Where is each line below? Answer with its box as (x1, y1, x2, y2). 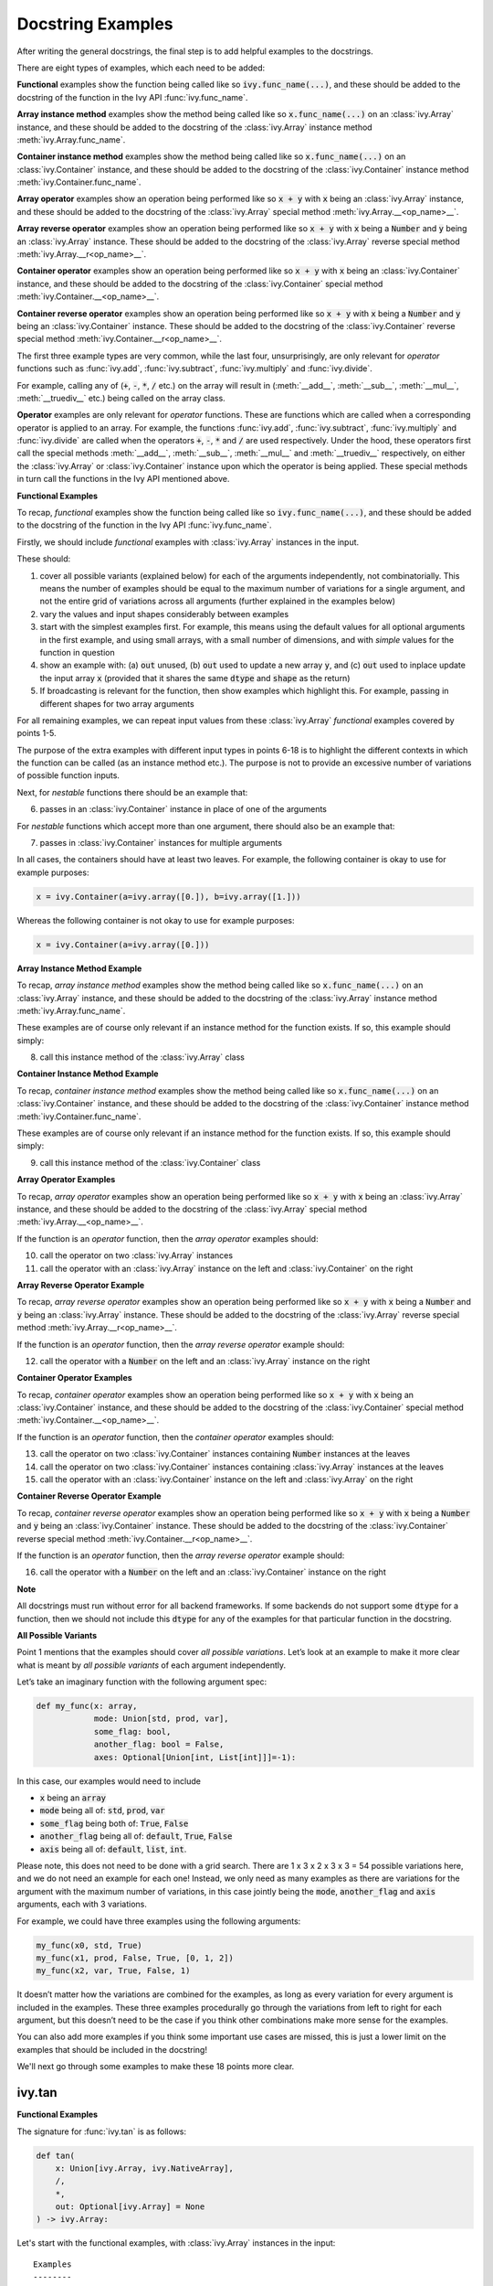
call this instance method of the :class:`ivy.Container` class (39, 1157, 261, 1168)
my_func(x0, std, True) (36, 1939, 143, 1950)
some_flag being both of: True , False (39, 1818, 189, 1829)
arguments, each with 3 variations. (16, 1898, 148, 1910)
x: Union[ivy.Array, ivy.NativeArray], (55, 2163, 235, 2174)
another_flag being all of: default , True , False (39, 1831, 233, 1842)
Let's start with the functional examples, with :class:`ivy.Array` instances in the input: (16, 2238, 336, 2249)
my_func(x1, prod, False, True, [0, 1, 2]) (36, 1952, 235, 1963)
